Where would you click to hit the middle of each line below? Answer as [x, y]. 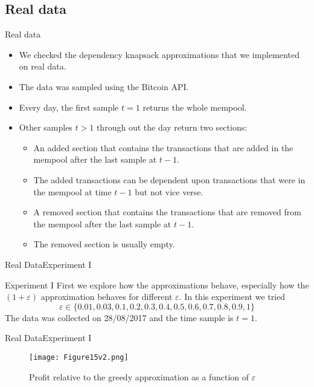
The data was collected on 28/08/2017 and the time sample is [119, 317]
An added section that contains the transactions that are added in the [163, 147]
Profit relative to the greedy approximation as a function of [139, 376]
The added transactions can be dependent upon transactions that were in [169, 179]
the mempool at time [72, 191]
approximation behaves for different [107, 297]
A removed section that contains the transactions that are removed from [167, 212]
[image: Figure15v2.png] [79, 357]
